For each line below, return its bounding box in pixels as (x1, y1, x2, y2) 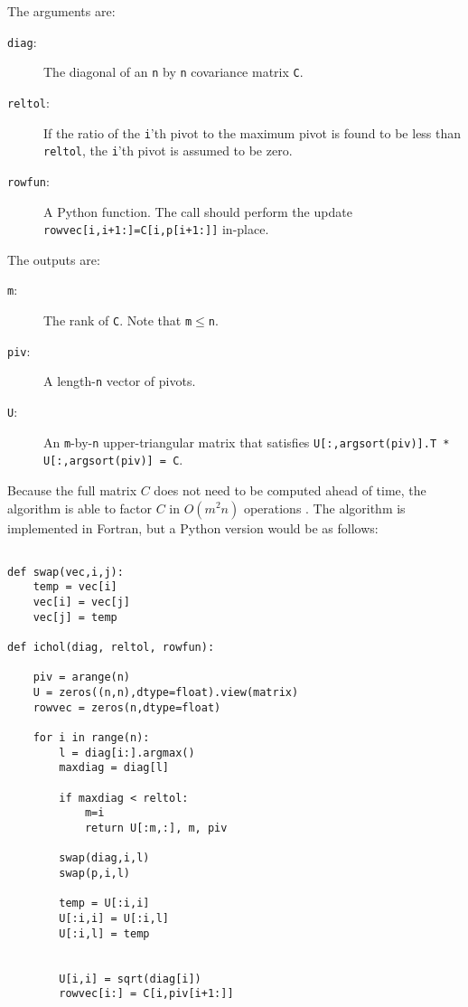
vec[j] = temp (33, 610, 117, 624)
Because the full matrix (7, 480, 137, 499)
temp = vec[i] (33, 580, 117, 594)
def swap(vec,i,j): (7, 565, 124, 579)
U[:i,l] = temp (59, 927, 150, 940)
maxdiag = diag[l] (59, 761, 169, 775)
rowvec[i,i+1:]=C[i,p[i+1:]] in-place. (43, 220, 269, 239)
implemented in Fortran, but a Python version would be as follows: (7, 518, 379, 537)
